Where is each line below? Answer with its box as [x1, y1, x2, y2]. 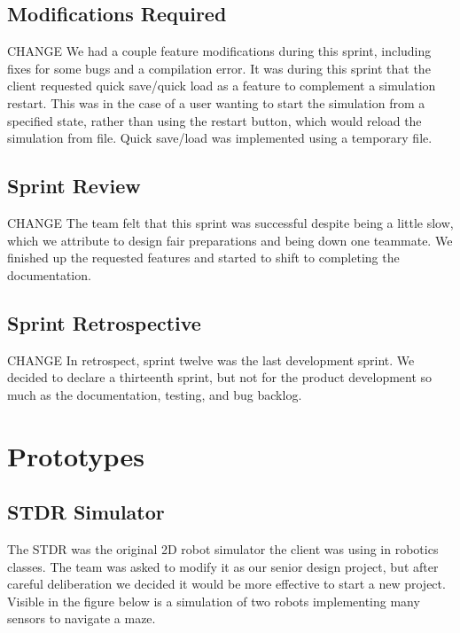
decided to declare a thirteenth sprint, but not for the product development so [7, 368, 433, 387]
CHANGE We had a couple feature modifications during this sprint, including [7, 42, 432, 60]
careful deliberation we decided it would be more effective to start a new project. [7, 574, 446, 593]
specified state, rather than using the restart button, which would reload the [7, 111, 422, 129]
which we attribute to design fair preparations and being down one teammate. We [7, 231, 453, 249]
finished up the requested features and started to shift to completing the [7, 248, 400, 267]
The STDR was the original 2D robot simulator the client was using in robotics [7, 539, 439, 558]
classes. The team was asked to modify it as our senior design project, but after [7, 557, 439, 575]
